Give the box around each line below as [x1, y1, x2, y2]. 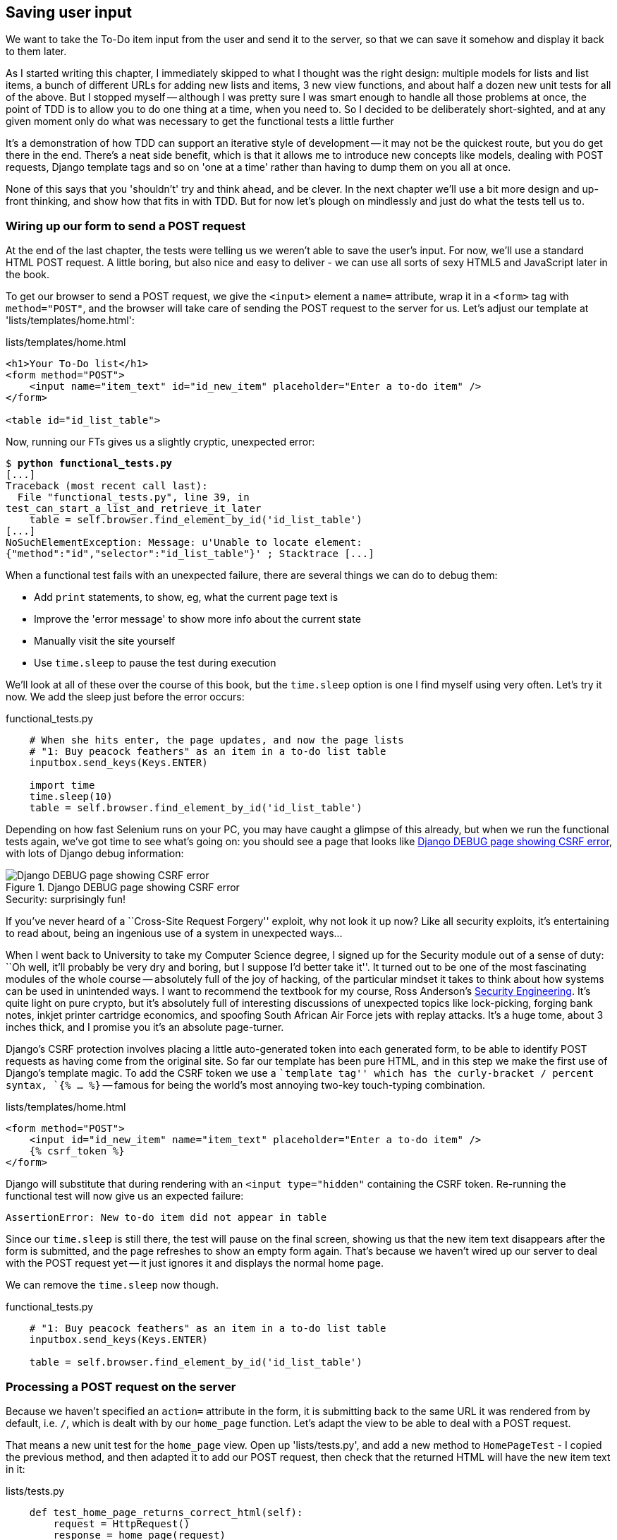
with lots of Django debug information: [6, 847, 184, 860]
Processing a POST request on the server [6, 1379, 236, 1394]
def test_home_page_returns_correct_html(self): [29, 1506, 303, 1518]
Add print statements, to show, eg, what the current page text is [34, 591, 338, 604]
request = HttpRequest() [53, 1517, 190, 1529]
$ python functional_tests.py [6, 458, 173, 470]
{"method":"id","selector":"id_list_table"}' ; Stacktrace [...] [6, 548, 374, 560]
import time [29, 780, 95, 792]
